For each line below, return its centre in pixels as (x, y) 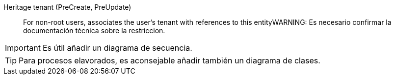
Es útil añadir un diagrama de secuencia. (117, 48)
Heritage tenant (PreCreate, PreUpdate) (67, 7)
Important (23, 48)
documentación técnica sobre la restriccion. (94, 30)
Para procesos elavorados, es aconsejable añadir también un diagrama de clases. (170, 60)
